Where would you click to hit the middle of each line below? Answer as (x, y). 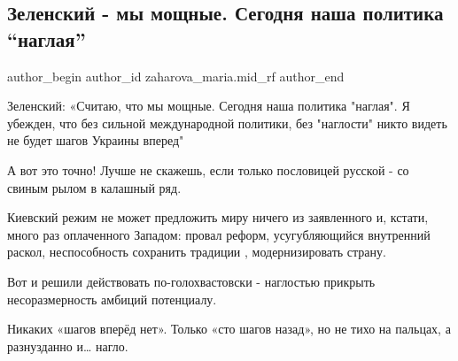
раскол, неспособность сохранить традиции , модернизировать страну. (197, 252)
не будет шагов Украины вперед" (96, 140)
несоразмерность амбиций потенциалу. (112, 299)
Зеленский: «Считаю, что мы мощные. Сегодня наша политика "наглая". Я (209, 106)
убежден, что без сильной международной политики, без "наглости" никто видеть (227, 123)
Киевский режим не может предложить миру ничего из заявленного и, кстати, (218, 217)
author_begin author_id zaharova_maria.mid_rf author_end (176, 76)
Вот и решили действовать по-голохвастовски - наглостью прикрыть (191, 281)
